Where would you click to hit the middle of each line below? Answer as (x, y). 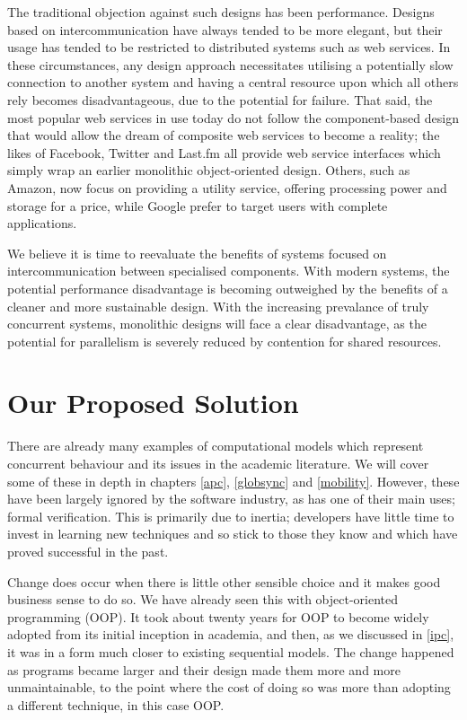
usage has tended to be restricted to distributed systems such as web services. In (229, 47)
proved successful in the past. (88, 551)
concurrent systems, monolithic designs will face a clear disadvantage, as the (217, 324)
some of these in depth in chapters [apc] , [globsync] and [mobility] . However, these (233, 481)
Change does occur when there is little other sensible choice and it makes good (224, 581)
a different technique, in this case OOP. (116, 704)
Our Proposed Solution (153, 403)
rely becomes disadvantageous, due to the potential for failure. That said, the (220, 99)
